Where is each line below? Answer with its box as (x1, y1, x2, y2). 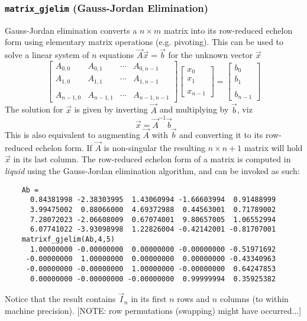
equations (99, 49, 134, 61)
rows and (177, 293, 210, 305)
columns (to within (219, 293, 289, 305)
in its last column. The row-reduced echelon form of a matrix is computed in (13, 153, 291, 165)
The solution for (5, 103, 63, 115)
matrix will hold (244, 141, 303, 153)
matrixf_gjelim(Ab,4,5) (21, 235, 115, 243)
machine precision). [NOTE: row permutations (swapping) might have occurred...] (5, 304, 302, 316)
